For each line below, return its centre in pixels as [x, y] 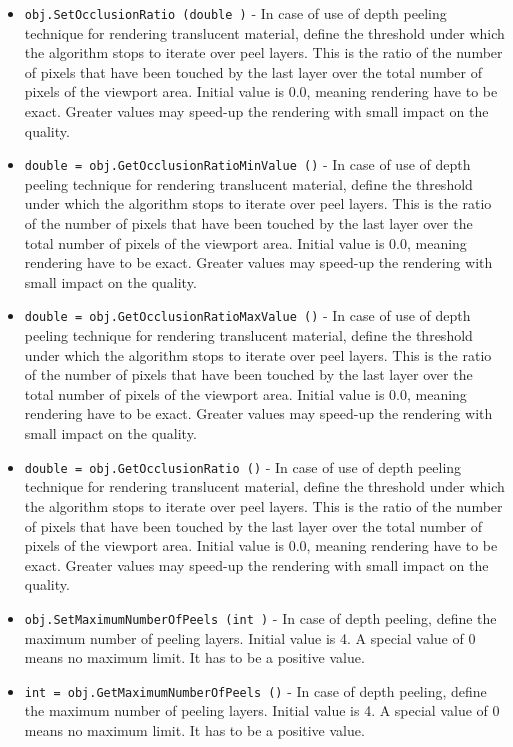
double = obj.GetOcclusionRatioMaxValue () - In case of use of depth [247, 315]
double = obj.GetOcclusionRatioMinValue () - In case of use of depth [247, 164]
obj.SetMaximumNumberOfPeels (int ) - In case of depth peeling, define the [260, 617]
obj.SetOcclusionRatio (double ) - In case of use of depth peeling [235, 13]
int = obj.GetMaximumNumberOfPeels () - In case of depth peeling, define [255, 690]
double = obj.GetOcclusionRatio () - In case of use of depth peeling [243, 466]
